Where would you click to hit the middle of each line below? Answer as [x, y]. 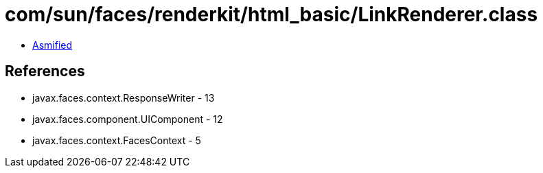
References [45, 71]
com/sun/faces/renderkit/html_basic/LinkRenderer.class [271, 14]
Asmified [53, 45]
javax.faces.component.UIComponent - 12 [128, 119]
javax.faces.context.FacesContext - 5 [117, 140]
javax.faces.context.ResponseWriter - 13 [124, 97]
